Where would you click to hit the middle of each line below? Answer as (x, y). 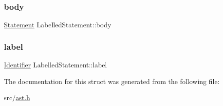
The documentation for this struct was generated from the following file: (112, 81)
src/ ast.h (17, 97)
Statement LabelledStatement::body (58, 25)
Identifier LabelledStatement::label (56, 65)
